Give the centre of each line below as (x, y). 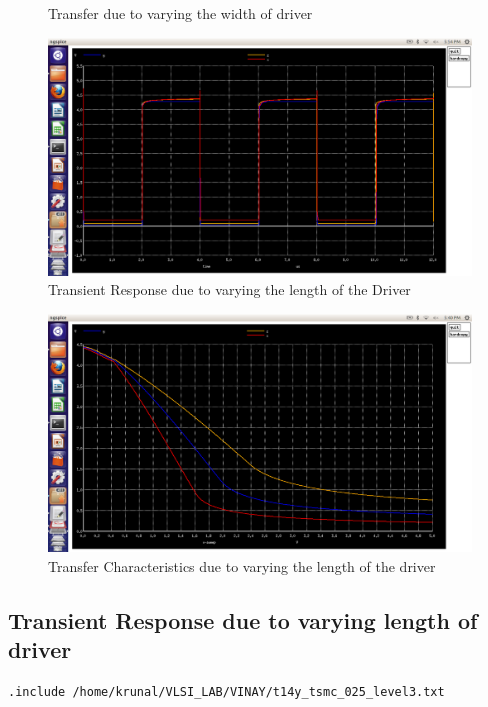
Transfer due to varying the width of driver (180, 13)
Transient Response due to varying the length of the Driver (229, 289)
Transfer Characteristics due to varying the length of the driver (242, 565)
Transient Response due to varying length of (243, 619)
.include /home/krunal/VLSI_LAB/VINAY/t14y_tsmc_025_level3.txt (226, 691)
